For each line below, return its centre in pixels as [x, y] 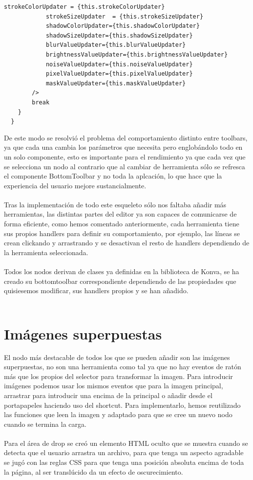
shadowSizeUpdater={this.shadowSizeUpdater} [119, 35]
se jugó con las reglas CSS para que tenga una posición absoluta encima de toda [124, 462]
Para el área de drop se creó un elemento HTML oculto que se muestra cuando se [126, 443]
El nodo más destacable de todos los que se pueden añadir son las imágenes [117, 357]
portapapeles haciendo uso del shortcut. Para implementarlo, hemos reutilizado [122, 405]
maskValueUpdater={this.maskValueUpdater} [116, 83]
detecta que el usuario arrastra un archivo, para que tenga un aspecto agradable [124, 452]
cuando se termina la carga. [45, 424]
